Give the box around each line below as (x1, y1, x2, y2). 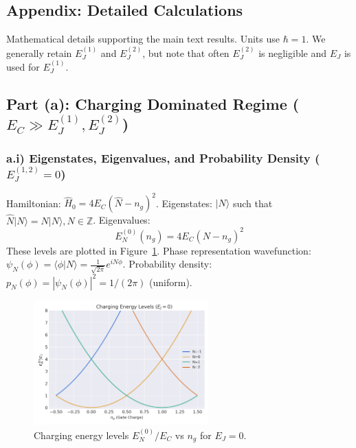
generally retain (6, 45, 72, 60)
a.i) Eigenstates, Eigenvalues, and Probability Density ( (6, 149, 320, 166)
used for (6, 60, 40, 74)
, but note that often (142, 45, 230, 60)
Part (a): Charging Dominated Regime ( (6, 93, 300, 114)
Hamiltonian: (6, 196, 61, 210)
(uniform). (149, 274, 192, 289)
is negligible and (258, 45, 327, 60)
